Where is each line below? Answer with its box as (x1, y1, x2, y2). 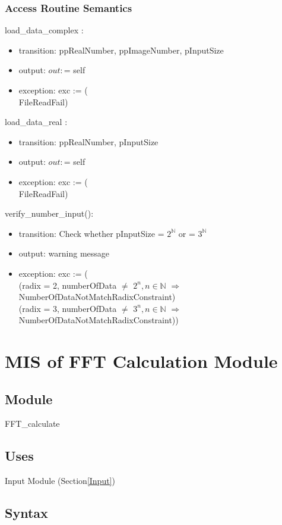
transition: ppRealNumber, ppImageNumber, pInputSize (18, 43, 224, 56)
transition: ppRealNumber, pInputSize (18, 135, 159, 148)
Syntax (5, 504, 48, 522)
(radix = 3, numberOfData (18, 302, 117, 314)
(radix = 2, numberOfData (18, 279, 117, 291)
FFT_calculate (5, 417, 60, 430)
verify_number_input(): (5, 207, 94, 220)
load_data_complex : (5, 24, 84, 36)
